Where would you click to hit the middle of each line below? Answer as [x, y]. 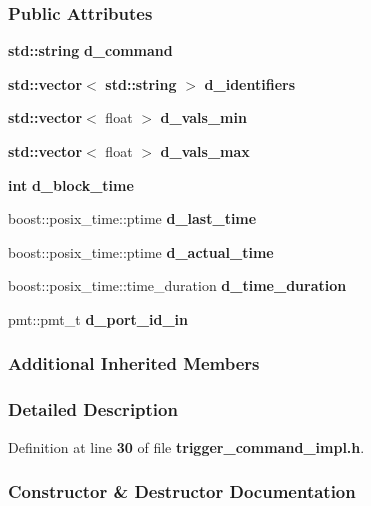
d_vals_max [205, 151]
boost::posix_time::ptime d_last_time [132, 218]
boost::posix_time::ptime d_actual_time [141, 251]
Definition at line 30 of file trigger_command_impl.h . [186, 446]
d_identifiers [250, 83]
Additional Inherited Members [134, 363]
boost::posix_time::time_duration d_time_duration [177, 285]
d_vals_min [203, 117]
